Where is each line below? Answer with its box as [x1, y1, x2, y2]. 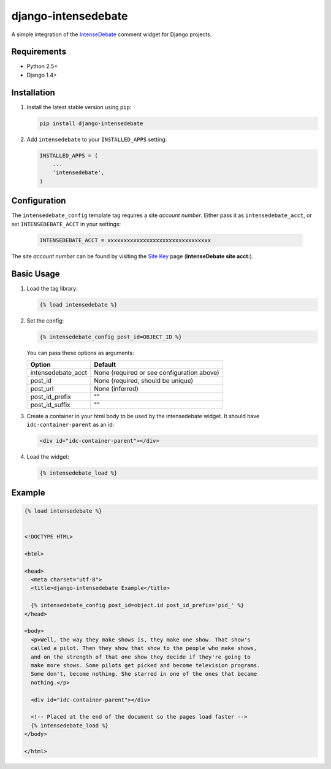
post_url [30, 384, 54, 392]
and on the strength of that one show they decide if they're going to [31, 653, 251, 660]
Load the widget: [26, 453, 70, 461]
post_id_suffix [30, 400, 70, 409]
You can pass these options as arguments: [26, 349, 134, 356]
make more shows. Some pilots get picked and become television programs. [31, 662, 261, 668]
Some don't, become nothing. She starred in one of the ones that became [31, 670, 257, 678]
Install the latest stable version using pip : [26, 103, 132, 110]
